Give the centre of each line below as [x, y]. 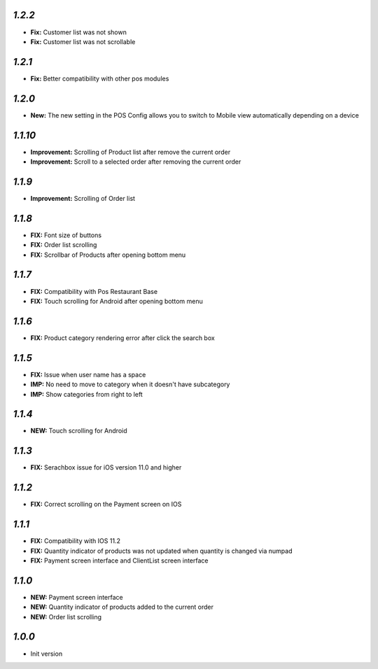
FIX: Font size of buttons [66, 235]
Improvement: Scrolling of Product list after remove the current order [131, 152]
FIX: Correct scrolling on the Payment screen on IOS [106, 505]
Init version [47, 654]
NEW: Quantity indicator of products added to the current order [122, 607]
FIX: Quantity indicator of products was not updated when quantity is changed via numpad [162, 551]
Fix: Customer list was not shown [79, 32]
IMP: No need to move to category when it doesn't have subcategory [130, 384]
